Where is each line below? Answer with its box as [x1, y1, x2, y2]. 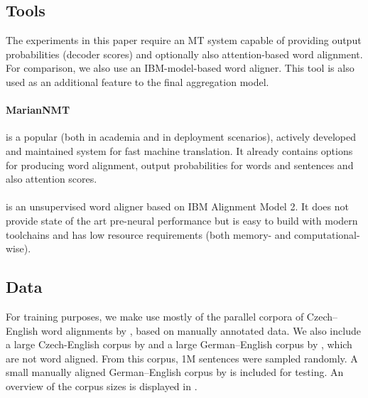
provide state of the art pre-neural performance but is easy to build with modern [6, 213, 358, 227]
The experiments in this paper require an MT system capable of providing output [6, 33, 362, 48]
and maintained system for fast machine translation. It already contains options [6, 143, 353, 158]
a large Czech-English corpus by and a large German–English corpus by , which [6, 337, 352, 352]
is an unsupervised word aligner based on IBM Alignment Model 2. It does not [6, 199, 349, 214]
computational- [294, 227, 360, 242]
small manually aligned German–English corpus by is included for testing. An [6, 365, 344, 380]
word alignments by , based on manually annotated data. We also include [41, 323, 361, 338]
